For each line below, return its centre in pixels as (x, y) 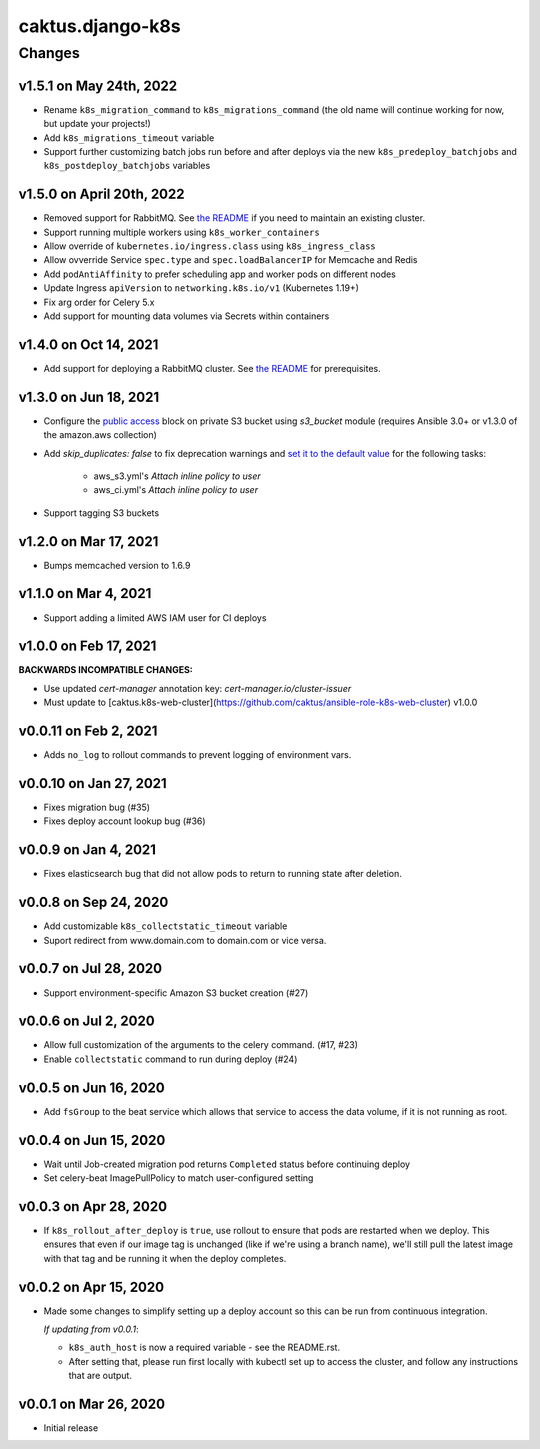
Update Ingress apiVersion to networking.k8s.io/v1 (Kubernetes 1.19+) (201, 288)
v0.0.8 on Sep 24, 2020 (93, 902)
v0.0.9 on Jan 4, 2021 (87, 850)
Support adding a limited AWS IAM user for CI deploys (155, 617)
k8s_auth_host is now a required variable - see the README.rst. (204, 1347)
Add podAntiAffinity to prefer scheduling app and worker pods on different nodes (220, 274)
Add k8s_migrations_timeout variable (129, 137)
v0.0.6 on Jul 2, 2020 (86, 1021)
